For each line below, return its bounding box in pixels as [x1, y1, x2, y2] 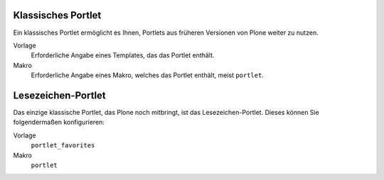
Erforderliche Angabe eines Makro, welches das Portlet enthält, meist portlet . [31, 71, 265, 79]
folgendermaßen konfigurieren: [13, 118, 105, 127]
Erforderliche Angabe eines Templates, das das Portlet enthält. [31, 51, 215, 60]
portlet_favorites [31, 142, 95, 150]
